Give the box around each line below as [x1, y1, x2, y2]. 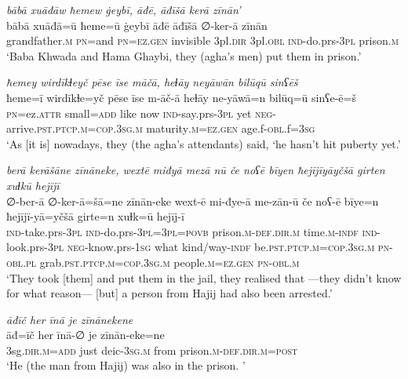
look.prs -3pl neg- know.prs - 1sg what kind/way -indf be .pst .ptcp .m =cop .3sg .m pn [6, 239, 390, 255]
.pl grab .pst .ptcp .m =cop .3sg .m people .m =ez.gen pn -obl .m [23, 253, 300, 270]
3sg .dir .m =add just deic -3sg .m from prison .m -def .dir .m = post [6, 341, 298, 358]
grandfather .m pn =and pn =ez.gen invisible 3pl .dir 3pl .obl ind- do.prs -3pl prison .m [6, 32, 399, 49]
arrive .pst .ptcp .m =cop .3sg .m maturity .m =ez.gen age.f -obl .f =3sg [6, 120, 315, 137]
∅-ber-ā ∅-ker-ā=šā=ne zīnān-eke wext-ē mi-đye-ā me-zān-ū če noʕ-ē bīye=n [6, 192, 379, 209]
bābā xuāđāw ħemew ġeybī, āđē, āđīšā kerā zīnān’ [6, 2, 241, 17]
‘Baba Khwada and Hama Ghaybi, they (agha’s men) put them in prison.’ [6, 47, 362, 64]
